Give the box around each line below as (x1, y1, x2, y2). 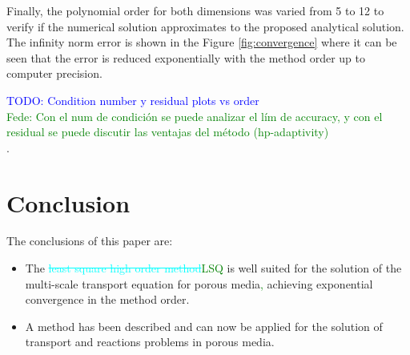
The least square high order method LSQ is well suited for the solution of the (25, 260, 402, 276)
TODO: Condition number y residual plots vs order (6, 91, 259, 108)
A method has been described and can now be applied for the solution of (25, 317, 383, 334)
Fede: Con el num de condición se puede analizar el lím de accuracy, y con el (6, 107, 383, 124)
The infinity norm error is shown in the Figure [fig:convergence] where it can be (6, 34, 397, 50)
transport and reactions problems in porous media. (25, 333, 275, 350)
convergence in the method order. (25, 291, 190, 308)
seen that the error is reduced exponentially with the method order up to (6, 49, 366, 66)
